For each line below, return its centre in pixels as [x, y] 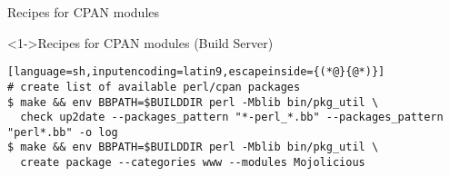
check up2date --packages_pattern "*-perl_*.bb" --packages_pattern [232, 117]
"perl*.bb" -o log [63, 132]
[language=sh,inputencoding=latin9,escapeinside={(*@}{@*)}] [196, 72]
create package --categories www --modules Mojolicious [193, 163]
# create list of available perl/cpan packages [154, 87]
